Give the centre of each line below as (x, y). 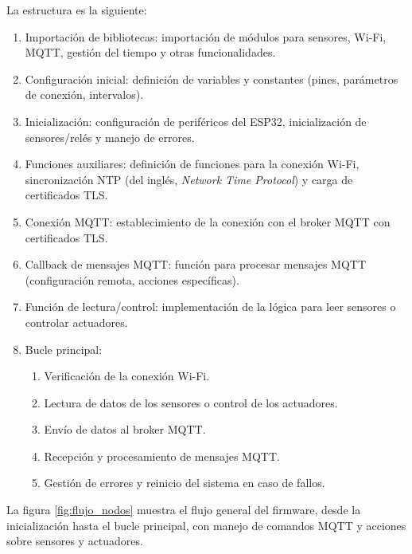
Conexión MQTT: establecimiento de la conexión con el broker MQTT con (208, 221)
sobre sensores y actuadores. (75, 541)
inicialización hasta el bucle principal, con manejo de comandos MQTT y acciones (206, 525)
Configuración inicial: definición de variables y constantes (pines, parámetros (212, 79)
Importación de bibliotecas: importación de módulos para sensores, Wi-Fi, (206, 36)
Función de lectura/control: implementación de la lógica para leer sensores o (210, 306)
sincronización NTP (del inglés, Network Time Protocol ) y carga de (189, 179)
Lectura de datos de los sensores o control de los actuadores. (191, 402)
